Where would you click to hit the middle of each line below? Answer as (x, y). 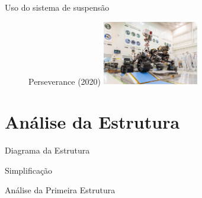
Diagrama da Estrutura (47, 150)
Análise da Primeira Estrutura (60, 190)
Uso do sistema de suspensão (57, 7)
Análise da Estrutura (92, 122)
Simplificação (29, 170)
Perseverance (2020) (65, 81)
